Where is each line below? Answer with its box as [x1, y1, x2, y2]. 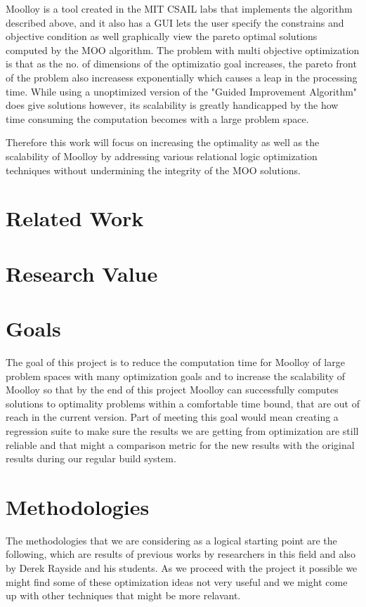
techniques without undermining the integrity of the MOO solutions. [6, 162, 301, 177]
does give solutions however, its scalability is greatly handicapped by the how [6, 98, 339, 112]
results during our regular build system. [6, 451, 176, 466]
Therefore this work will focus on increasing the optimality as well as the [6, 135, 320, 150]
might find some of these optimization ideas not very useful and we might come [6, 574, 348, 589]
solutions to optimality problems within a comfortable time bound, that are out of [6, 396, 360, 410]
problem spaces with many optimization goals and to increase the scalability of [6, 368, 346, 383]
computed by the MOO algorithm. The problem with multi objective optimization [6, 42, 360, 57]
